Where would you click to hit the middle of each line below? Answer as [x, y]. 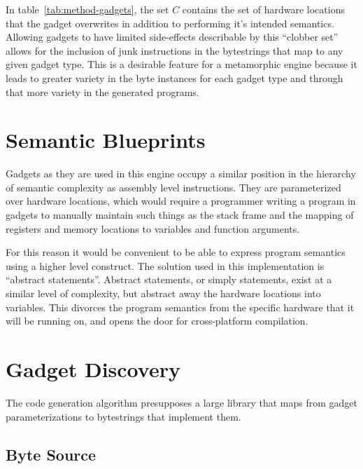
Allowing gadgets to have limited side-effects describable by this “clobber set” [172, 37]
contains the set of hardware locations [263, 9]
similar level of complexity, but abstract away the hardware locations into [163, 293]
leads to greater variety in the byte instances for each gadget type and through [175, 77]
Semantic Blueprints [106, 140]
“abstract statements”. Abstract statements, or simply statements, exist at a [169, 279]
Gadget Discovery [93, 369]
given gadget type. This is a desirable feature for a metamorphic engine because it [181, 64]
